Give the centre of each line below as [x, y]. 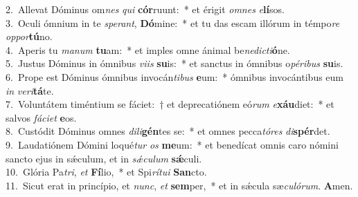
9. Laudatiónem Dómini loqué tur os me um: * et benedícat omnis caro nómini [172, 144]
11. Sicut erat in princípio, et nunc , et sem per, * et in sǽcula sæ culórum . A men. [179, 185]
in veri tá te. [30, 90]
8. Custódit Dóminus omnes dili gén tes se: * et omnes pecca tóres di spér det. [168, 131]
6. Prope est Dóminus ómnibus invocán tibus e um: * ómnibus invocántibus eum [175, 76]
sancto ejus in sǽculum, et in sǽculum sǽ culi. [104, 158]
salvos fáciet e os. [41, 117]
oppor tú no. [29, 36]
